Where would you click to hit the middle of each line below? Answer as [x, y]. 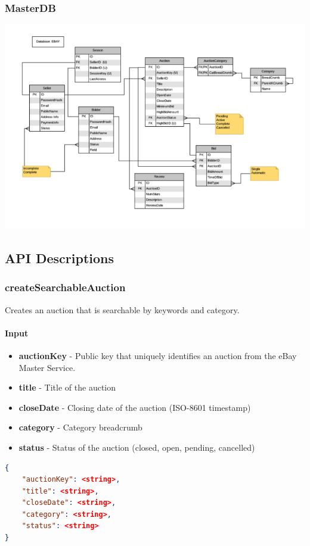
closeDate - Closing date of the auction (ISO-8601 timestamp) [135, 407]
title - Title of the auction [67, 387]
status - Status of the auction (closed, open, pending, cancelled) [137, 447]
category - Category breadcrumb [80, 427]
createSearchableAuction [65, 287]
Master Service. [47, 367]
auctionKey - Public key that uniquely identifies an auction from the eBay [158, 355]
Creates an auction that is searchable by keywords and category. [122, 309]
